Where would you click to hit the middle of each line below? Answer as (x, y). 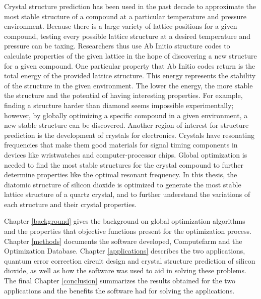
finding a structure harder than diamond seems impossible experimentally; (119, 105)
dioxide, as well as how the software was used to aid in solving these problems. (125, 270)
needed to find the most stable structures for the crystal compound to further (124, 164)
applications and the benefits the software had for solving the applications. (119, 290)
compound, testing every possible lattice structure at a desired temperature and (127, 36)
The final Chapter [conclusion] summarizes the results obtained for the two (120, 281)
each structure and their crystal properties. (70, 204)
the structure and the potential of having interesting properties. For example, (123, 95)
